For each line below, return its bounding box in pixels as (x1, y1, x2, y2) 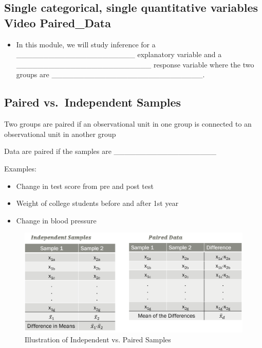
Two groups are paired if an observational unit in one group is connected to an (4, 118, 252, 129)
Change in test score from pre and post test (16, 180, 154, 191)
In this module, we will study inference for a (16, 39, 156, 49)
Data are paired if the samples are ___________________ (4, 146, 217, 156)
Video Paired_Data (4, 14, 111, 30)
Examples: (4, 163, 36, 173)
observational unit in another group (4, 128, 116, 139)
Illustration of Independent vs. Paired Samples (25, 334, 171, 345)
